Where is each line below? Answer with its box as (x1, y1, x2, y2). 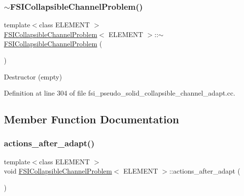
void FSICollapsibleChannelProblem (4, 166, 112, 176)
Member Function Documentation (4, 112, 180, 127)
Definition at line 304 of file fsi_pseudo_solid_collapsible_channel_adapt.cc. (4, 88, 235, 98)
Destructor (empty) (4, 71, 62, 81)
